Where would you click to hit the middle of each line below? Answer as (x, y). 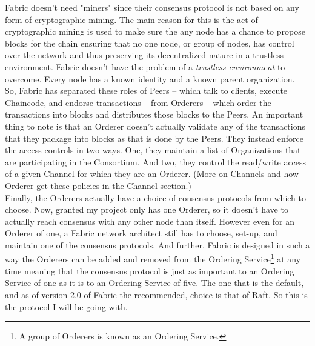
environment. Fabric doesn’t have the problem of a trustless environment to (145, 66)
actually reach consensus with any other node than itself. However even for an (150, 221)
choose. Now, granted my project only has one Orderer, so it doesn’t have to (147, 209)
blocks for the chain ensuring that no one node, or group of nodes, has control (150, 43)
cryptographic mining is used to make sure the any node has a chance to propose (155, 31)
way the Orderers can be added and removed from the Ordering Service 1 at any (153, 258)
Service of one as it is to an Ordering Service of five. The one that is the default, (154, 283)
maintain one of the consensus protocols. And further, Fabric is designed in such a (157, 245)
